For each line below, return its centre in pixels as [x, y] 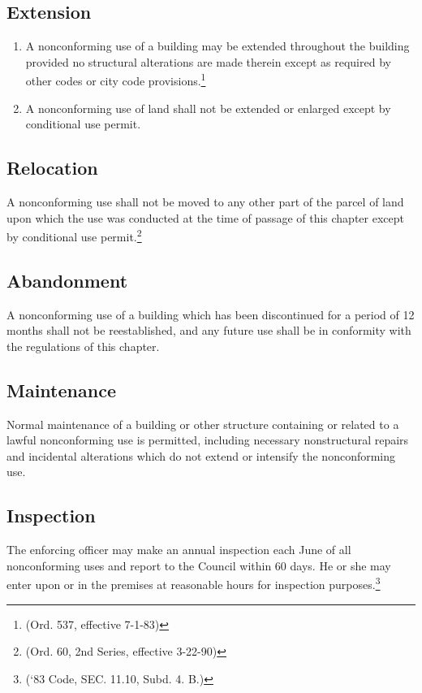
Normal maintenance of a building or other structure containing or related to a [203, 424]
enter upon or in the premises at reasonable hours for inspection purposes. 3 [194, 583]
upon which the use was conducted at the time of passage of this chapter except [205, 217]
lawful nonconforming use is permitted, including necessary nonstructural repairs [208, 440]
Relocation [52, 168]
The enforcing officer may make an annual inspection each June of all [179, 550]
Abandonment [67, 280]
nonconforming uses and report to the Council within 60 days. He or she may [199, 565]
